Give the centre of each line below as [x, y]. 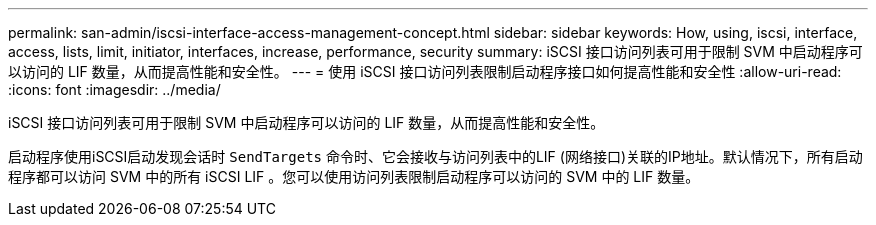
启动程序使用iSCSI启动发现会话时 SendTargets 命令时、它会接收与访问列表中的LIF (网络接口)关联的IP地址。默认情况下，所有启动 [435, 156]
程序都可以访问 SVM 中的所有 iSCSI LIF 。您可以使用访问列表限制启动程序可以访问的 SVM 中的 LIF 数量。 [354, 176]
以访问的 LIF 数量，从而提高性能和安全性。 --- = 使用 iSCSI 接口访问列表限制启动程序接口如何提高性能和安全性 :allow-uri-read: [425, 71]
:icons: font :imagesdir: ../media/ [114, 89]
